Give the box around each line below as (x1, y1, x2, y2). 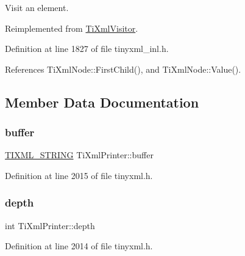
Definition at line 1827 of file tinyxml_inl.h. (5, 42, 169, 55)
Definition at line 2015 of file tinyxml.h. (5, 169, 153, 181)
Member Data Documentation (5, 92, 199, 111)
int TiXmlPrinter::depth (5, 219, 95, 232)
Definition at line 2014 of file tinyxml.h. (5, 240, 153, 252)
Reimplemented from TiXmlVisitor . (5, 21, 138, 34)
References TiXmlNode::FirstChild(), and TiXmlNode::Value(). (5, 62, 241, 75)
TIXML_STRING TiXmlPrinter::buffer (5, 148, 154, 161)
